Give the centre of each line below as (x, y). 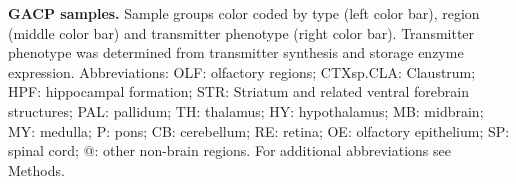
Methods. (36, 169)
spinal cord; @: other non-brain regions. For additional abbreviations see (229, 150)
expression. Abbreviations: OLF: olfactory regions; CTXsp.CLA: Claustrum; (242, 71)
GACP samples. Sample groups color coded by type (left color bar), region (244, 13)
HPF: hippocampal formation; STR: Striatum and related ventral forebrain (238, 91)
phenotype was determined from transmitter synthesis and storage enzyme (236, 52)
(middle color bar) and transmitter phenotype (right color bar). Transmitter (241, 32)
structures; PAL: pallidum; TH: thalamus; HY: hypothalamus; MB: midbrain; (246, 110)
